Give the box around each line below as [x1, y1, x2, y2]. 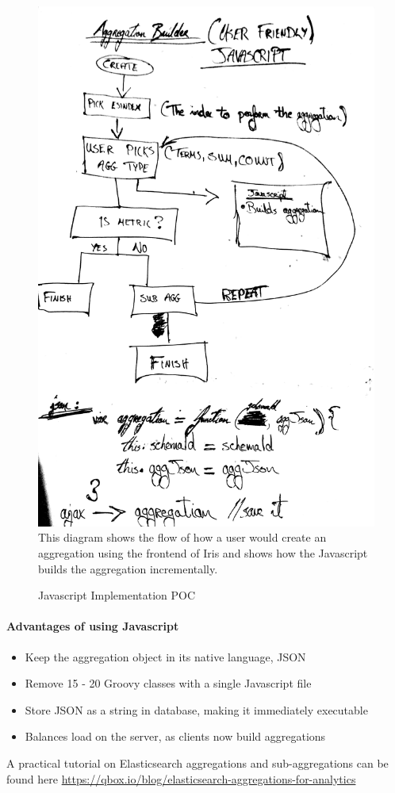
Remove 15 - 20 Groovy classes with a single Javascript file [25, 675, 312, 691]
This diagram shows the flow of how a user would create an [38, 529, 327, 546]
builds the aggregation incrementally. [38, 560, 218, 577]
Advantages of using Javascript [6, 618, 179, 634]
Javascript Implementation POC [38, 587, 196, 603]
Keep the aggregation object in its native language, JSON [25, 648, 306, 665]
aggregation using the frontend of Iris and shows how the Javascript [38, 545, 368, 561]
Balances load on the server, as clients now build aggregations [25, 728, 326, 745]
